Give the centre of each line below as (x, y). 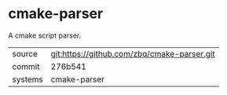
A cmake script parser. (45, 35)
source (25, 53)
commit (26, 66)
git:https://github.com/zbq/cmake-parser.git (133, 53)
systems (27, 79)
